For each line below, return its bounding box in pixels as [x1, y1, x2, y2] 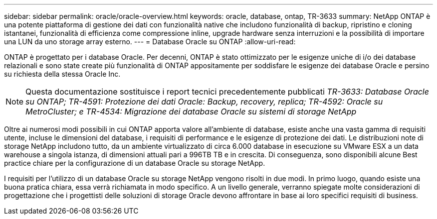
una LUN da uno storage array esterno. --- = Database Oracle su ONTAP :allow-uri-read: [4, 37, 296, 46]
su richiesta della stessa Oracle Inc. [4, 70, 121, 78]
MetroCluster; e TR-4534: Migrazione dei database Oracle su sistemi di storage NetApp [25, 107, 357, 116]
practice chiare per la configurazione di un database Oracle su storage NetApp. [4, 159, 265, 167]
